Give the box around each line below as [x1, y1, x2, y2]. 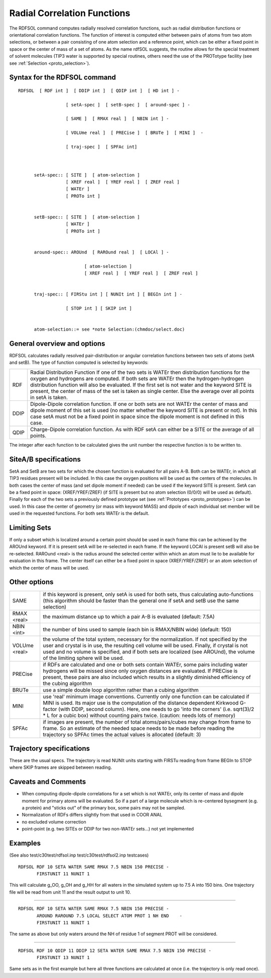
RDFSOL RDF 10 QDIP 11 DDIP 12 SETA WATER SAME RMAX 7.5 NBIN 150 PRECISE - [18, 947, 212, 953]
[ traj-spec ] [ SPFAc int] [65, 144, 138, 150]
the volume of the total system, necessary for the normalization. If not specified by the [43, 635, 247, 642]
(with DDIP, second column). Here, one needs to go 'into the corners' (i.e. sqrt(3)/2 [58, 706, 254, 713]
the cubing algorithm [43, 680, 92, 687]
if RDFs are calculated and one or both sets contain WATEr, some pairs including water [43, 661, 248, 668]
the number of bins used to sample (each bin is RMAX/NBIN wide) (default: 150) [43, 626, 231, 633]
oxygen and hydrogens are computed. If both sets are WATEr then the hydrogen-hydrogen [30, 375, 244, 382]
